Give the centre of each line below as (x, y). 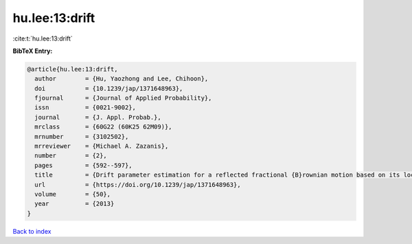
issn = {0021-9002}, (85, 108)
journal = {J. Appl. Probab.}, (98, 117)
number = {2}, (71, 156)
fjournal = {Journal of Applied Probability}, (123, 98)
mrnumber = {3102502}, (82, 136)
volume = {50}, (73, 194)
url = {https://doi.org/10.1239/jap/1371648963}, (138, 185)
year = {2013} (75, 204)
